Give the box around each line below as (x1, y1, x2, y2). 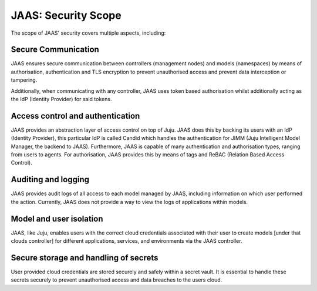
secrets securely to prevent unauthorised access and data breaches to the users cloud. (11, 276, 222, 283)
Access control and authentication (11, 111, 140, 121)
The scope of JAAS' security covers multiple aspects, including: (11, 29, 166, 36)
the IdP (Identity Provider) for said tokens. (11, 96, 112, 103)
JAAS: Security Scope (11, 9, 122, 22)
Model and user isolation (11, 213, 103, 223)
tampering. (11, 76, 38, 83)
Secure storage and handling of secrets (11, 253, 158, 263)
